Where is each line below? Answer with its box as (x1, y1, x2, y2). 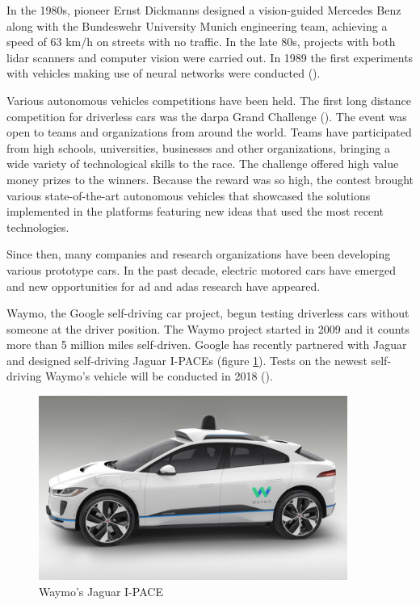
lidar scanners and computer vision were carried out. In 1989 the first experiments (6, 48, 414, 65)
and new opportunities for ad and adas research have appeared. (6, 277, 321, 294)
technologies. (6, 218, 69, 235)
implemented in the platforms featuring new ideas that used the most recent (6, 203, 384, 220)
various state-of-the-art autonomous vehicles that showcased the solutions (6, 187, 371, 204)
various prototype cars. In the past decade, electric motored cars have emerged (6, 261, 396, 278)
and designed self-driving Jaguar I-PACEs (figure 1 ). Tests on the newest (6, 351, 367, 368)
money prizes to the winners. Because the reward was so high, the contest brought (6, 170, 414, 187)
